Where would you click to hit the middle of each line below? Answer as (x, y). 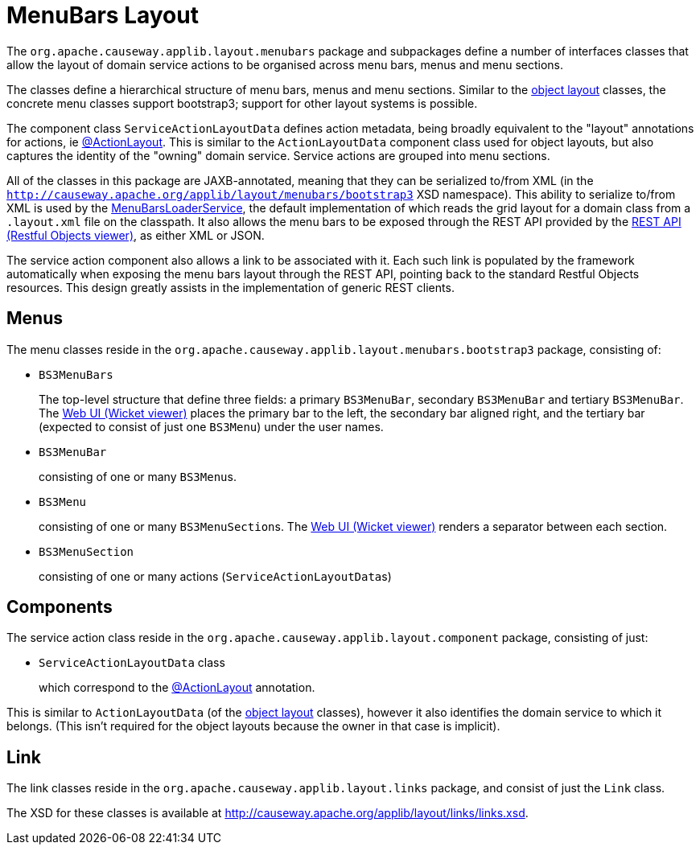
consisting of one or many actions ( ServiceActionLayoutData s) (215, 576)
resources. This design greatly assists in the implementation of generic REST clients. (231, 287)
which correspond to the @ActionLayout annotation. (177, 688)
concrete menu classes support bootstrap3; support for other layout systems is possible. (242, 103)
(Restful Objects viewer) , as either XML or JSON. (136, 235)
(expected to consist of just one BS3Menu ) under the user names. (211, 426)
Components (60, 607)
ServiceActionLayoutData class (132, 663)
